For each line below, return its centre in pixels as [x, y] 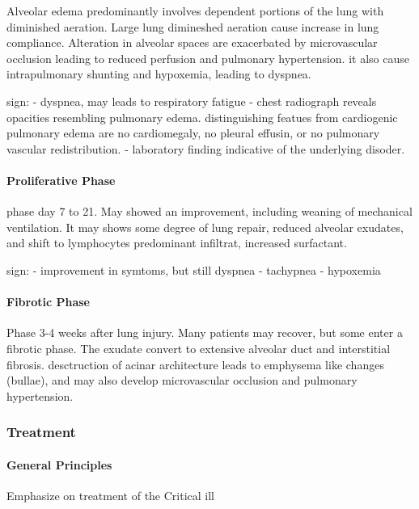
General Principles [59, 464]
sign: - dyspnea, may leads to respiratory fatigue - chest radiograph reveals [192, 101]
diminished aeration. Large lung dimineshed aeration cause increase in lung [193, 26]
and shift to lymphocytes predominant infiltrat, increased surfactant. [177, 243]
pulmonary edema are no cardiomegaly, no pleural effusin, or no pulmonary [193, 133]
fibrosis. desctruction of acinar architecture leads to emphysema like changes [195, 364]
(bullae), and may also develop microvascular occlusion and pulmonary [182, 380]
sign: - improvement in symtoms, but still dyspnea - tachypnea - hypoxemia [194, 269]
